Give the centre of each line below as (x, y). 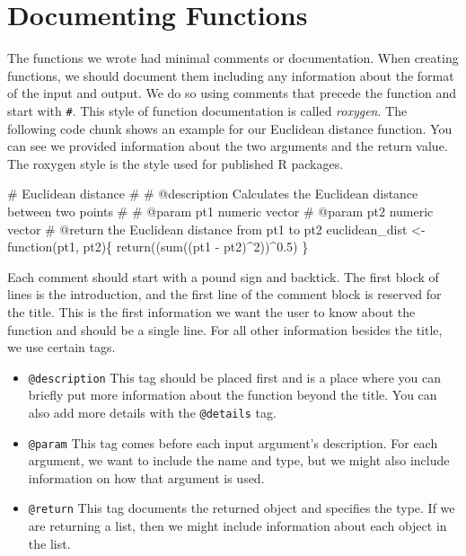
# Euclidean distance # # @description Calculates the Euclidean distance (213, 194)
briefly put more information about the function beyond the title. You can (233, 395)
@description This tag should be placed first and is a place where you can (235, 377)
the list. (49, 543)
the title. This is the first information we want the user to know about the (211, 311)
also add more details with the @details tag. (152, 412)
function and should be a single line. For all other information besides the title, (225, 329)
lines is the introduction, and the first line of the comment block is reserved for (224, 294)
